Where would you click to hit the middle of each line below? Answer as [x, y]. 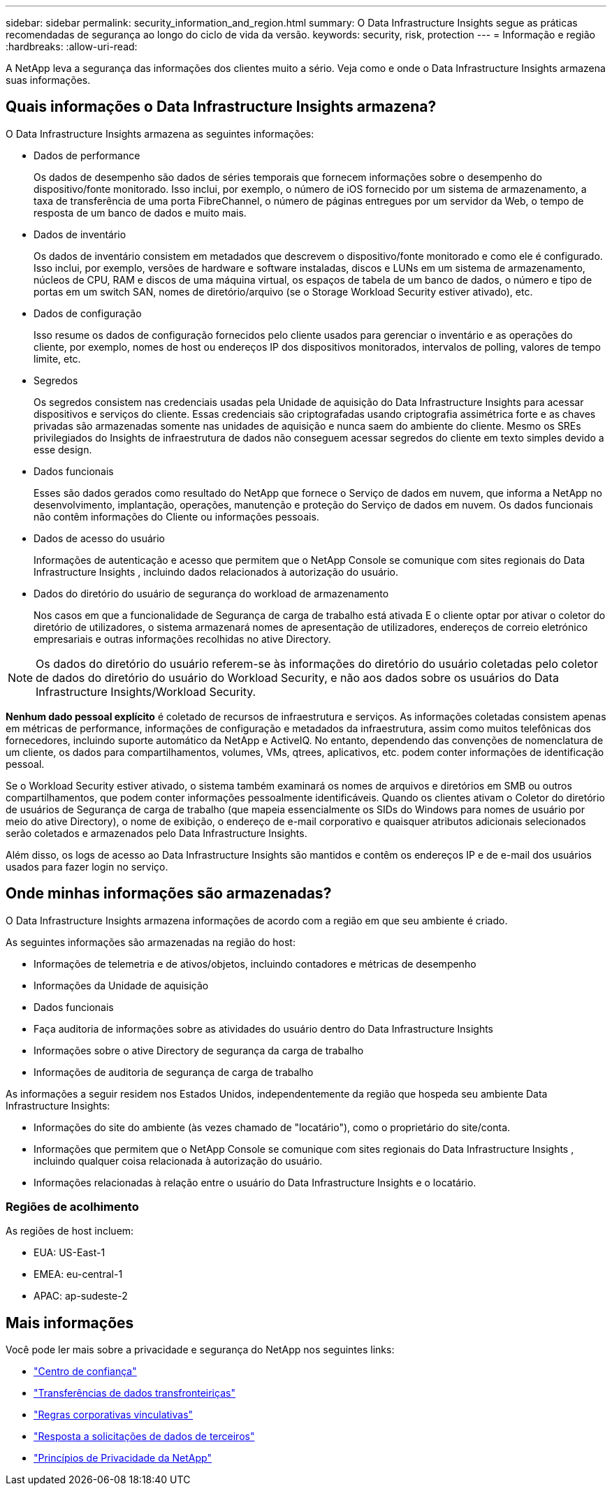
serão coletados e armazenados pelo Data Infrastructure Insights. [156, 833]
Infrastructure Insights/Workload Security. [146, 691]
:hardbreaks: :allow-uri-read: [72, 46]
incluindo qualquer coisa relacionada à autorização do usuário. [178, 1161]
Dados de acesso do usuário [99, 538]
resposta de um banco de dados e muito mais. [140, 212]
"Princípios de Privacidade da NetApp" [123, 1458]
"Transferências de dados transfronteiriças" [134, 1393]
